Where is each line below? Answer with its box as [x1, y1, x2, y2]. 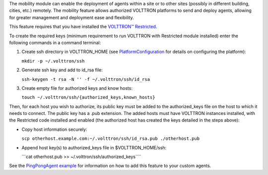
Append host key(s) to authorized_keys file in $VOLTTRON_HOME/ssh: [21, 144, 167, 151]
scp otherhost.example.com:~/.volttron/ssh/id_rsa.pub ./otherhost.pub [21, 136, 200, 141]
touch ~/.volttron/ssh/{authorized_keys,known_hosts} [21, 95, 155, 100]
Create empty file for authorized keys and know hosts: [21, 85, 133, 91]
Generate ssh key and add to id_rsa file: [21, 67, 103, 73]
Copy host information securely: [21, 126, 87, 132]
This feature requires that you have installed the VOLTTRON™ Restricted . [9, 24, 157, 30]
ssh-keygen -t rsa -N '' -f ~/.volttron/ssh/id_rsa [21, 76, 150, 82]
